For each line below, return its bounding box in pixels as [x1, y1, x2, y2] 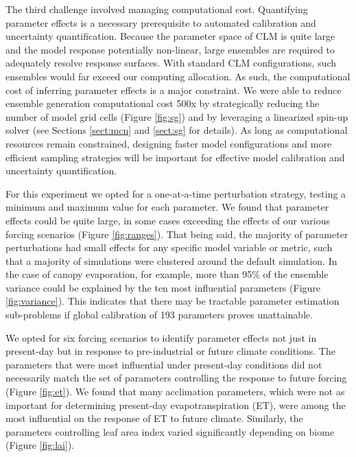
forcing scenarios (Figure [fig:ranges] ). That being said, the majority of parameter [5, 226, 348, 241]
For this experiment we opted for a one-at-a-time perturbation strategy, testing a [5, 186, 346, 200]
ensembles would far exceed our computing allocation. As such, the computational [5, 69, 351, 83]
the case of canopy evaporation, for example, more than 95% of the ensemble [5, 267, 329, 281]
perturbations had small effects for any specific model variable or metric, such [5, 240, 333, 255]
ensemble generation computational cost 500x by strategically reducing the [5, 96, 320, 110]
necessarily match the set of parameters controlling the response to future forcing [5, 371, 347, 385]
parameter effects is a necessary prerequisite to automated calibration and [5, 15, 316, 30]
